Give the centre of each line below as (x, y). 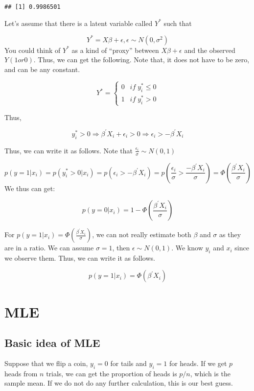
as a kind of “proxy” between (115, 50)
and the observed (210, 50)
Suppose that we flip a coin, (46, 363)
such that (178, 23)
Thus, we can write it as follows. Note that (69, 150)
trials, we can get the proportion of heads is (112, 373)
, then (121, 248)
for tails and (128, 363)
